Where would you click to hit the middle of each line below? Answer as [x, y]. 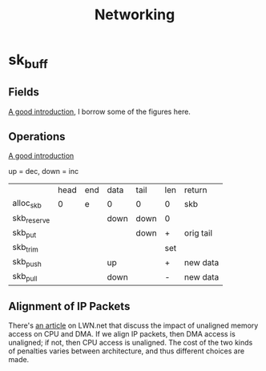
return [195, 190]
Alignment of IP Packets [69, 306]
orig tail [198, 233]
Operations [37, 137]
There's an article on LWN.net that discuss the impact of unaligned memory [133, 325]
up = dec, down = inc [43, 171]
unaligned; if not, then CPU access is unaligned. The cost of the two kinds [131, 343]
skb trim [25, 248]
